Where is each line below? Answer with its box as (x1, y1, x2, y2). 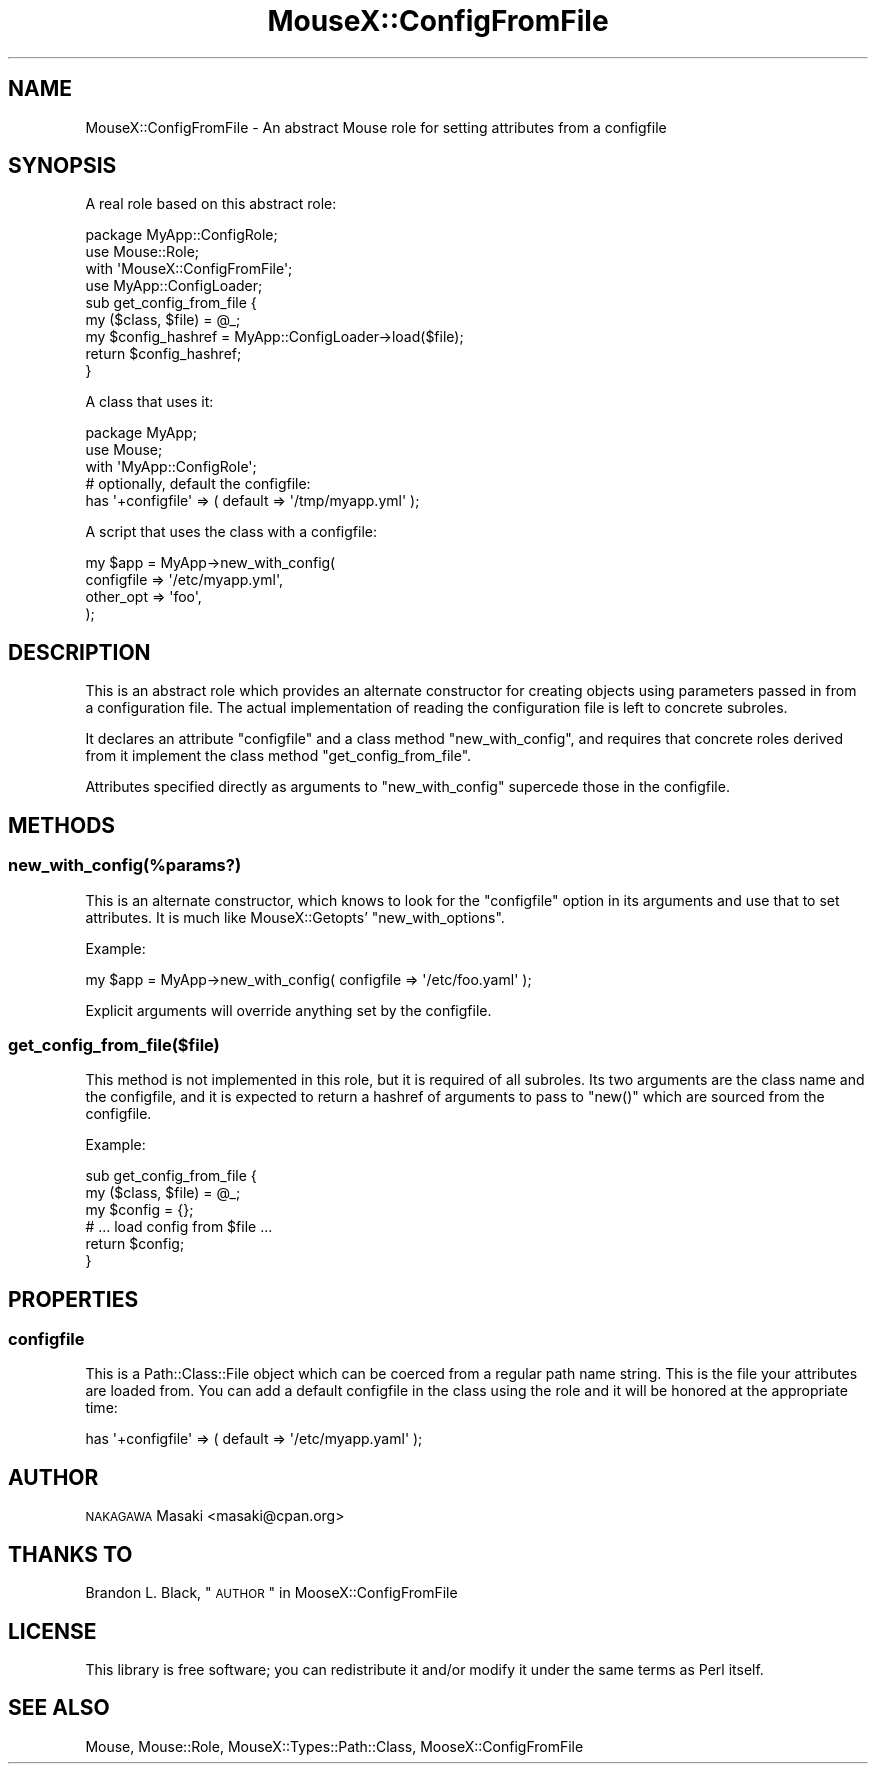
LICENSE (8, 1618, 97, 1644)
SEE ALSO (8, 1695, 110, 1721)
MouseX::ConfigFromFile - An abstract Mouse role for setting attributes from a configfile (85, 118, 667, 136)
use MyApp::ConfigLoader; (85, 277, 263, 295)
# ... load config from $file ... (85, 1218, 273, 1236)
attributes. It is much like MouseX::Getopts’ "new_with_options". (85, 908, 505, 926)
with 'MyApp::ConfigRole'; (85, 458, 257, 476)
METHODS (8, 812, 116, 838)
